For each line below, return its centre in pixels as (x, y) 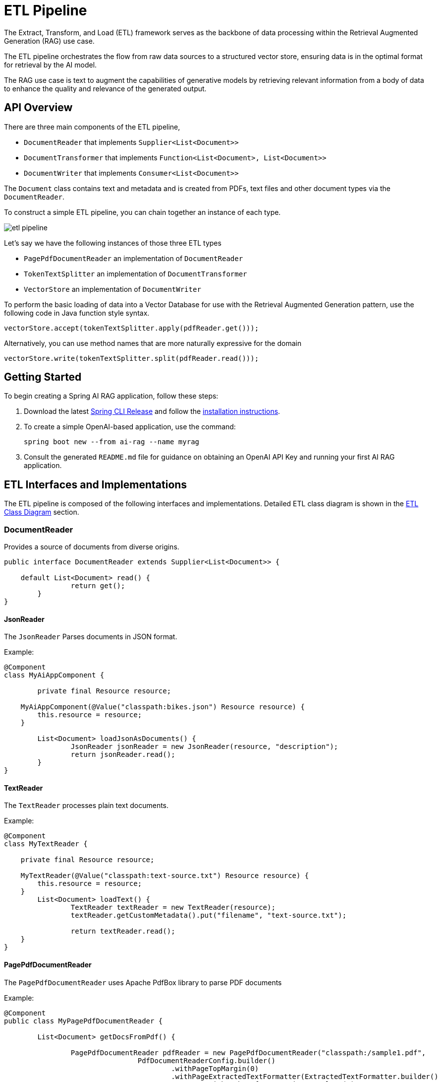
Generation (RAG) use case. (49, 41)
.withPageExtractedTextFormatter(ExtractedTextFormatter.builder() (305, 1076)
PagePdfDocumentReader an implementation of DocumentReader (134, 258)
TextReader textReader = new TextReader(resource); (173, 908)
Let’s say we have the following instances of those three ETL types (113, 243)
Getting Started (43, 377)
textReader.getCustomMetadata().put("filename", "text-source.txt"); (209, 915)
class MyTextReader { (46, 844)
